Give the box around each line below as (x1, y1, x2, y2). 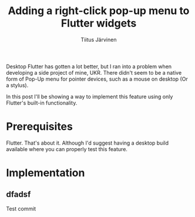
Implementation (6, 166, 85, 180)
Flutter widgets (60, 16, 137, 30)
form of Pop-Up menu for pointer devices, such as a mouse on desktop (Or (6, 75, 188, 82)
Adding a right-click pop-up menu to (8, 4, 190, 18)
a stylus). (6, 81, 29, 89)
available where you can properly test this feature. (6, 145, 128, 152)
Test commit (6, 205, 36, 212)
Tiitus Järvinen (80, 36, 117, 43)
